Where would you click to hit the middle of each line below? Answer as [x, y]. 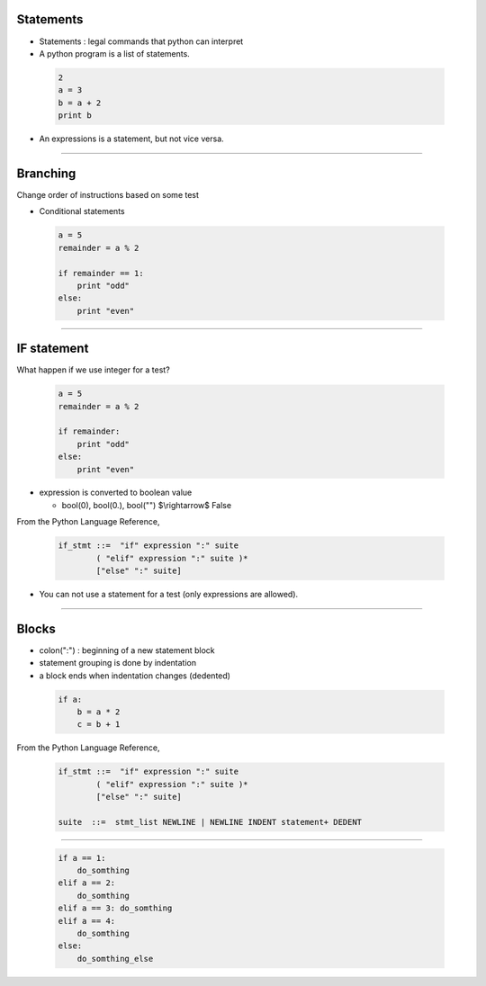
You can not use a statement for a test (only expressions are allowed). [169, 595]
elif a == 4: [87, 921]
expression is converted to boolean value [116, 493]
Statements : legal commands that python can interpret [141, 41]
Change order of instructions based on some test [108, 194]
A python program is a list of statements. [115, 53]
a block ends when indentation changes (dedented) [135, 676]
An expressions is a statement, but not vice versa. [131, 139]
